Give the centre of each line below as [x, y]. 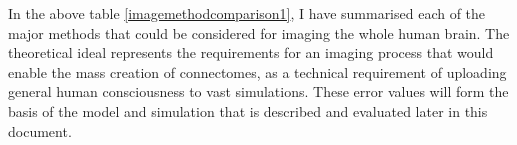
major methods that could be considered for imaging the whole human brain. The [259, 32]
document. [40, 130]
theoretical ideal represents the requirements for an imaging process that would [251, 52]
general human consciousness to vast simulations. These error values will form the [258, 91]
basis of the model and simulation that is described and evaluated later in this [248, 110]
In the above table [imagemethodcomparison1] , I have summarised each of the [247, 13]
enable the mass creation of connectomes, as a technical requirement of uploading [257, 71]
